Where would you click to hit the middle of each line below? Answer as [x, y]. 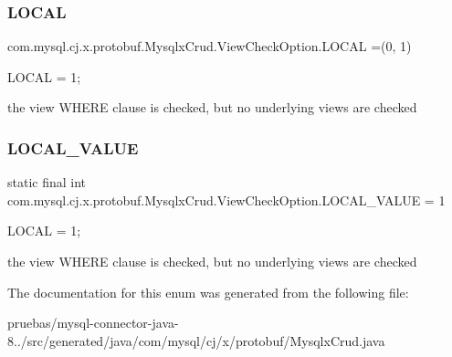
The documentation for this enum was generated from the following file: [208, 292]
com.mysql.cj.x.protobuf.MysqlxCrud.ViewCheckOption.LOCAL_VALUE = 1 [226, 199]
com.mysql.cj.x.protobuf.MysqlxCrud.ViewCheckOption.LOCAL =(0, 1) [210, 46]
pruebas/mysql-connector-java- [93, 323]
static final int [47, 182]
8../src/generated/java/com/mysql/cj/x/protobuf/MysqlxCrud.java [196, 340]
